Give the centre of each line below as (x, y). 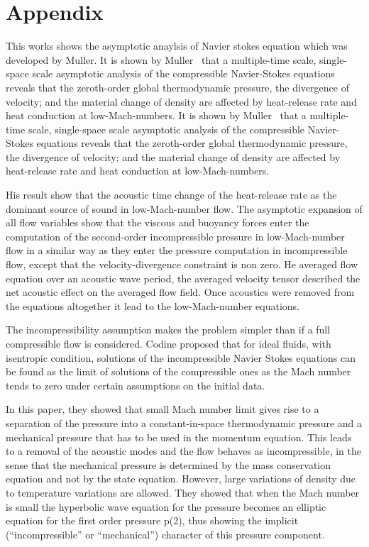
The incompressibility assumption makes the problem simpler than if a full (168, 330)
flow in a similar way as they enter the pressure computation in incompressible (177, 250)
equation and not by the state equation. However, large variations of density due (181, 479)
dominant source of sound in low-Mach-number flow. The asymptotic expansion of (184, 208)
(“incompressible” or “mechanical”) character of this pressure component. (165, 534)
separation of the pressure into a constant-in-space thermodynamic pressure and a (184, 422)
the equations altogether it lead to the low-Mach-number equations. (153, 305)
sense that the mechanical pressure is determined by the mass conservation (169, 464)
